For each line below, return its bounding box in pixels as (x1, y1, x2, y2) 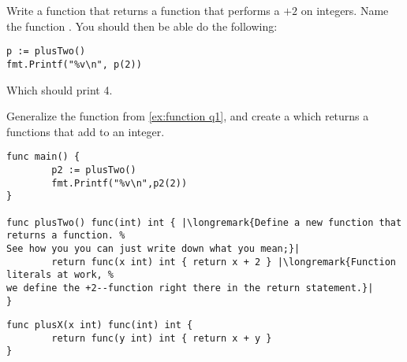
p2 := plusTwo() (51, 164, 136, 175)
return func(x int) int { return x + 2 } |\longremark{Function (51, 256, 396, 268)
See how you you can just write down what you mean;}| (6, 242, 301, 254)
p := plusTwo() (6, 46, 86, 57)
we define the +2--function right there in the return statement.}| (6, 282, 374, 294)
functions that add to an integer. (6, 123, 165, 139)
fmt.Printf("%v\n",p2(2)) (51, 177, 188, 189)
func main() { (6, 151, 80, 163)
